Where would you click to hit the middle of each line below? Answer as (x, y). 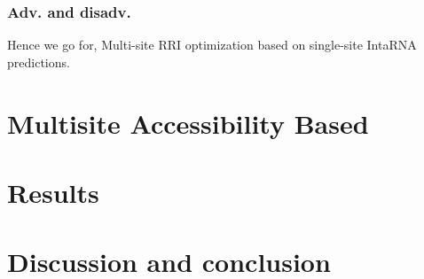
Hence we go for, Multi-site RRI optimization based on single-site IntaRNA (212, 45)
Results (53, 192)
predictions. (39, 62)
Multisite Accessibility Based (188, 123)
